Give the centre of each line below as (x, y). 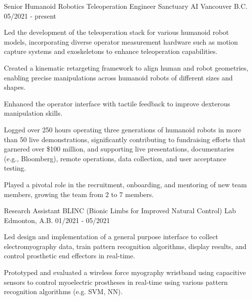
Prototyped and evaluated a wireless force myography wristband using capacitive (125, 272)
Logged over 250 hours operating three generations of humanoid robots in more (123, 129)
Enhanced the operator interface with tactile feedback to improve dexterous (117, 103)
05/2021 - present (30, 15)
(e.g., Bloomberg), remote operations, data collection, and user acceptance (115, 158)
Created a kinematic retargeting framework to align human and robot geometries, (126, 67)
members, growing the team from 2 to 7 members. (79, 194)
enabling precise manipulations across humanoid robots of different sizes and (118, 77)
